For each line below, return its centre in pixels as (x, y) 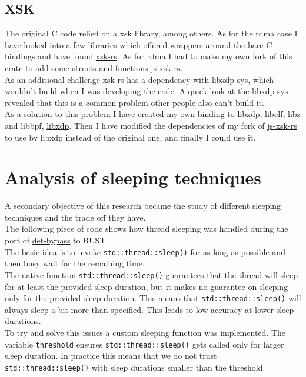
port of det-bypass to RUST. (56, 240)
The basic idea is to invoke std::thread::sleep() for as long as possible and (145, 251)
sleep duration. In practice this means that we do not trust (111, 356)
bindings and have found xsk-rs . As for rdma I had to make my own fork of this (149, 56)
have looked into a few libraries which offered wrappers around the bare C (139, 44)
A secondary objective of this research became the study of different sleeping (143, 206)
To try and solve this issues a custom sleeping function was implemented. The (145, 332)
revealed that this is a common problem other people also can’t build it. (134, 102)
